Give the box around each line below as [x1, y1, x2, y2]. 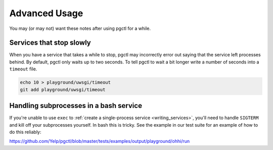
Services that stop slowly [9, 39, 91, 47]
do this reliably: [9, 129, 41, 135]
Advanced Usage [9, 8, 83, 19]
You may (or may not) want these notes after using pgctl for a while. [9, 25, 151, 31]
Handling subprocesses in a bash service [9, 101, 143, 110]
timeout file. [9, 66, 37, 72]
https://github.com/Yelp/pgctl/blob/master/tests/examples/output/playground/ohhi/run [9, 138, 190, 144]
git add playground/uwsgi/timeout [20, 87, 106, 92]
